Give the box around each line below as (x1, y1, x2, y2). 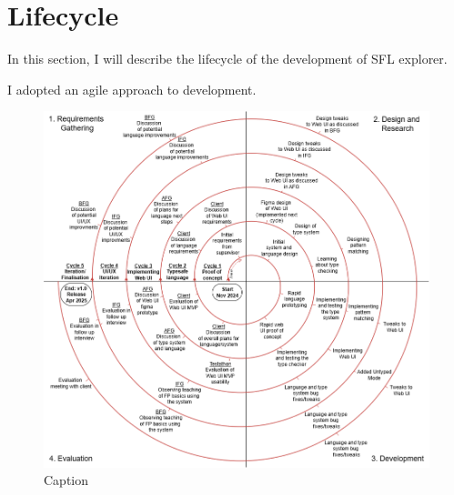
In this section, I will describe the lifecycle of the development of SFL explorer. (7, 49, 448, 68)
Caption (44, 470, 89, 490)
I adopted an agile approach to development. (7, 79, 257, 98)
